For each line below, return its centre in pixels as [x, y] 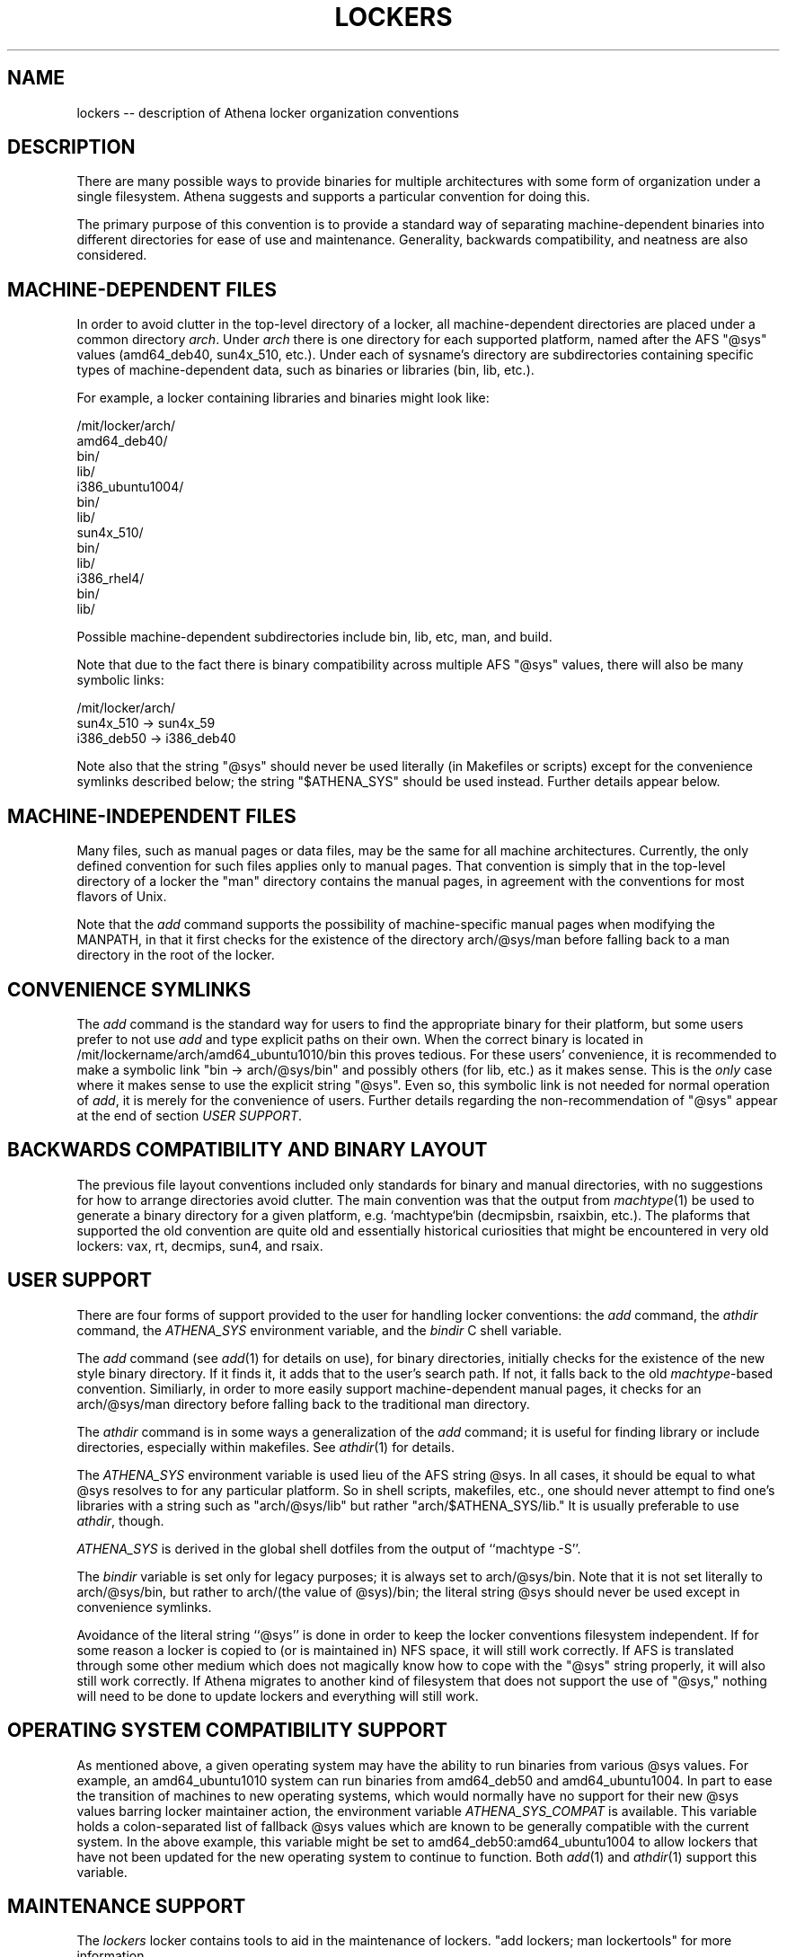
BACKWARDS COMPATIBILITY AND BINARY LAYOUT [248, 1150]
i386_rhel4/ [111, 579]
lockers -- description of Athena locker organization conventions [268, 112]
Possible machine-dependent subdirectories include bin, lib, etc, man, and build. [314, 637]
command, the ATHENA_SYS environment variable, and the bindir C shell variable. [319, 1330]
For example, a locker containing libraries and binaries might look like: [283, 398]
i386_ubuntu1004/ [130, 487]
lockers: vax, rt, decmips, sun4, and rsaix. [200, 1245]
